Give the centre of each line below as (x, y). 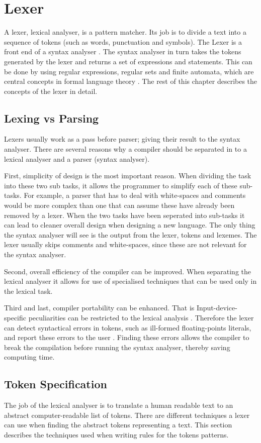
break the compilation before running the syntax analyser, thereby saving (117, 347)
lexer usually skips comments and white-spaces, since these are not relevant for (125, 244)
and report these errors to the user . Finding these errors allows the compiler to (127, 337)
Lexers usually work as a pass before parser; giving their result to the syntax (122, 139)
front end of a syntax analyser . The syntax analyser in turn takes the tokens (123, 51)
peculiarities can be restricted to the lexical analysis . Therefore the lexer (141, 317)
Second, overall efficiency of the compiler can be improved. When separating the (127, 271)
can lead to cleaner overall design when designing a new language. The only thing (130, 225)
